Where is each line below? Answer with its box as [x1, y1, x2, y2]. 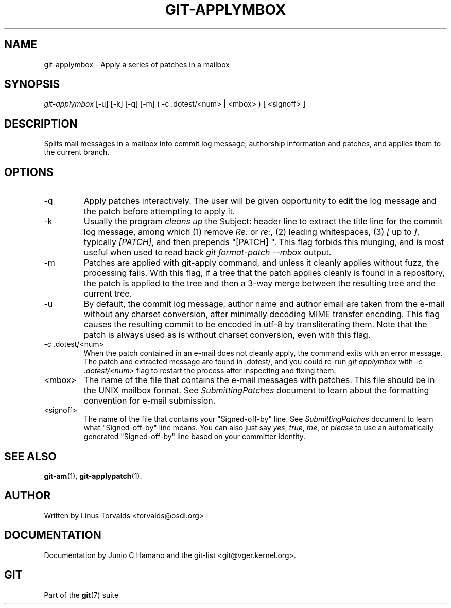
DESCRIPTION [4, 117, 78, 130]
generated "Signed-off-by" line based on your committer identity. [83, 432, 306, 441]
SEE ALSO [4, 449, 57, 463]
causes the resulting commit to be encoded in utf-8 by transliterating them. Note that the [83, 319, 427, 330]
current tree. [83, 288, 132, 299]
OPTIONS [4, 165, 54, 179]
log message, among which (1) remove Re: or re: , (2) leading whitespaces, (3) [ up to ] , [83, 227, 420, 237]
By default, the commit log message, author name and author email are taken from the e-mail [83, 299, 445, 309]
